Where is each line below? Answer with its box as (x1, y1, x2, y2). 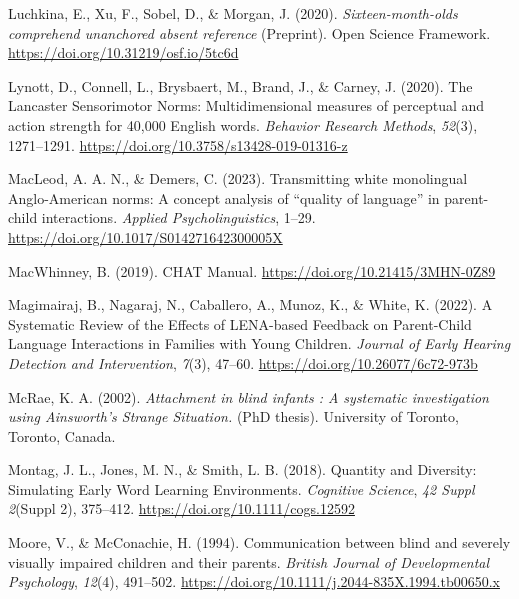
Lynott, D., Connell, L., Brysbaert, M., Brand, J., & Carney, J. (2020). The (8, 75, 473, 96)
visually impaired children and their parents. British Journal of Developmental (8, 551, 490, 572)
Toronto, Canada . (8, 425, 116, 446)
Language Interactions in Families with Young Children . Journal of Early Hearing (8, 333, 511, 354)
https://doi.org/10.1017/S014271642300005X (8, 226, 283, 247)
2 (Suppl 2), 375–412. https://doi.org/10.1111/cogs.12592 (8, 498, 355, 519)
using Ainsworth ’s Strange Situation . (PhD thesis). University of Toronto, (8, 406, 459, 427)
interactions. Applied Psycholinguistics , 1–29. (41, 207, 316, 228)
